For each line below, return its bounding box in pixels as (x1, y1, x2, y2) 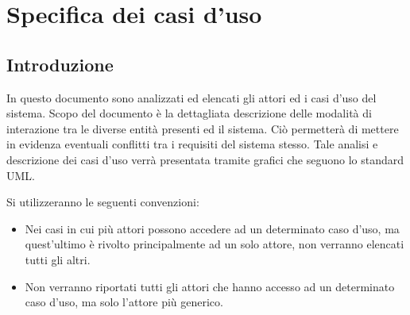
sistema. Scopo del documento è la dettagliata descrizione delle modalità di (6, 105, 372, 121)
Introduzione (6, 52, 114, 76)
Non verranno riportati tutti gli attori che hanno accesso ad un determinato (25, 278, 395, 294)
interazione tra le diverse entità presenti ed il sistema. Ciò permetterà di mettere (6, 120, 399, 136)
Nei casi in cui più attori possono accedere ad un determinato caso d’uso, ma (25, 220, 400, 236)
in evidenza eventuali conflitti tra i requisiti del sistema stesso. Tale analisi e (6, 136, 378, 152)
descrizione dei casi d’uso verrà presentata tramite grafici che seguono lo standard (6, 151, 404, 167)
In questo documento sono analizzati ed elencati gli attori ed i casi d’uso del (6, 89, 377, 106)
